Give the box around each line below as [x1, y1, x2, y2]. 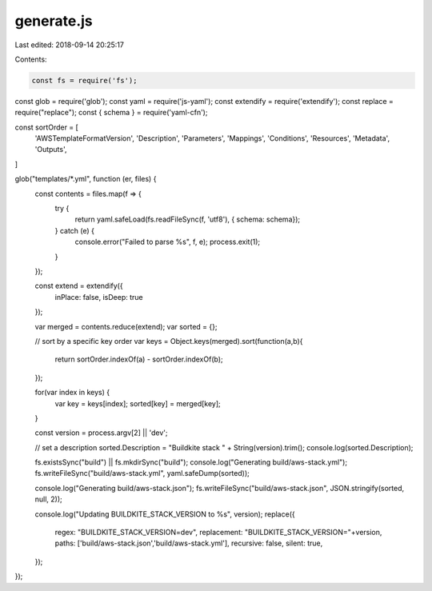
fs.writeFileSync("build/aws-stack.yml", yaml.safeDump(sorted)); [34, 469, 250, 478]
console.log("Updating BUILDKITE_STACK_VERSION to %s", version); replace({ [34, 509, 295, 519]
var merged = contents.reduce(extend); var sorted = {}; [34, 321, 218, 331]
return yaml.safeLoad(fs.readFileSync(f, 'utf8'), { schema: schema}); [74, 214, 301, 224]
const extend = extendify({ [34, 281, 123, 291]
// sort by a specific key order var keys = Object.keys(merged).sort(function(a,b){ [34, 336, 303, 345]
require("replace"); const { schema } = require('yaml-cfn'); [14, 108, 208, 118]
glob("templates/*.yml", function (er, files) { [14, 174, 157, 184]
